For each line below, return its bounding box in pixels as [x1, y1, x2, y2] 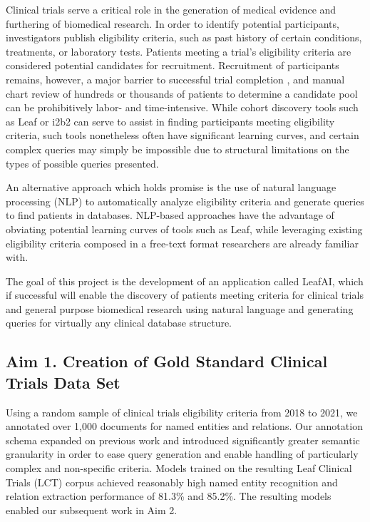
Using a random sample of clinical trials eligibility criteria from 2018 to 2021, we [6, 404, 358, 419]
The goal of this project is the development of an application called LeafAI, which [6, 273, 364, 288]
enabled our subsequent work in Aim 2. [6, 502, 178, 517]
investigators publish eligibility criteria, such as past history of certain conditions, [6, 30, 362, 45]
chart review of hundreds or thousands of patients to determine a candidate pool [6, 86, 358, 101]
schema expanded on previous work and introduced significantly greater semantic [6, 432, 360, 447]
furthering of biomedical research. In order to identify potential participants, [6, 16, 339, 31]
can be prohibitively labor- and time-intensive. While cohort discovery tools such [6, 100, 359, 115]
